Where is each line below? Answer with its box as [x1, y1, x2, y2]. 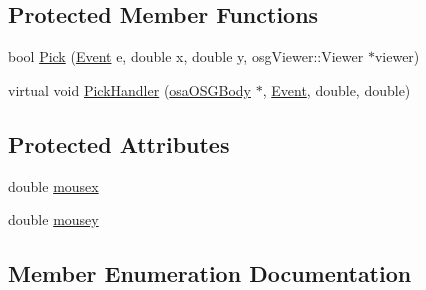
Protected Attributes [8, 128, 230, 159]
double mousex [8, 175, 99, 196]
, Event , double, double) [262, 79, 411, 100]
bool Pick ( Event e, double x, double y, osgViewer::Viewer [8, 46, 364, 67]
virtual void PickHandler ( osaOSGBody [8, 79, 251, 100]
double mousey [8, 209, 99, 230]
